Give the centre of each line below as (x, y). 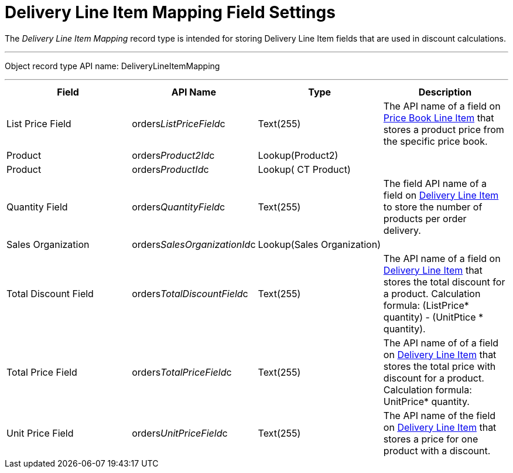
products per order (425, 218)
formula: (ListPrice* (426, 305)
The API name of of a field (441, 343)
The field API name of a (435, 183)
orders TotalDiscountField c (190, 293)
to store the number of (433, 207)
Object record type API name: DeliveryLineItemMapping (112, 66)
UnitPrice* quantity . (426, 401)
